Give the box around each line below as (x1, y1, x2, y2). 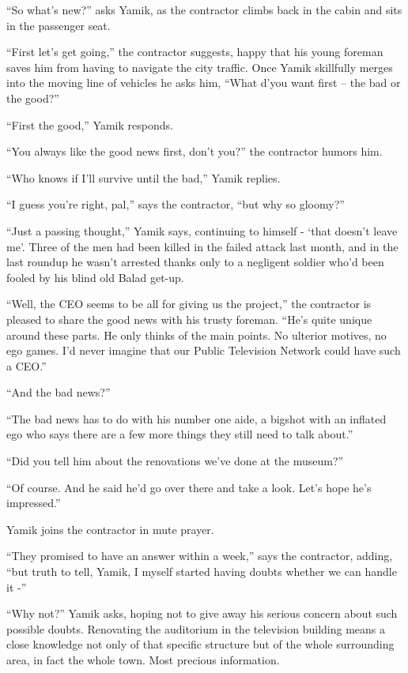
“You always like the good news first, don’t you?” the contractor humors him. (6, 143, 383, 160)
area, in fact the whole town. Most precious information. (6, 652, 280, 667)
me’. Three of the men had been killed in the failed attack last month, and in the (6, 238, 399, 254)
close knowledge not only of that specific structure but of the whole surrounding (6, 636, 395, 652)
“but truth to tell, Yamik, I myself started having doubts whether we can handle (6, 563, 397, 580)
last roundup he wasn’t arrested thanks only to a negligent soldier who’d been (6, 254, 384, 270)
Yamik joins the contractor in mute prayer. (6, 521, 214, 537)
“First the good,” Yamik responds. (6, 116, 173, 133)
